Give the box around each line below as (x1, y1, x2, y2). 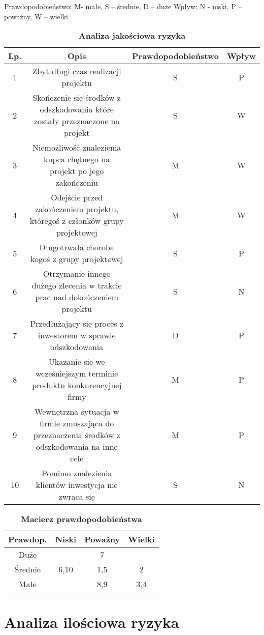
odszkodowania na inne (36, 441, 118, 453)
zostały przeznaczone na (34, 115, 120, 127)
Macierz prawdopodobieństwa (21, 513, 142, 525)
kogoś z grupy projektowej (30, 253, 123, 265)
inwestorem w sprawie (38, 329, 116, 341)
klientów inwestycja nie (36, 479, 118, 491)
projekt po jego (50, 165, 104, 177)
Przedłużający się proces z (30, 317, 124, 330)
